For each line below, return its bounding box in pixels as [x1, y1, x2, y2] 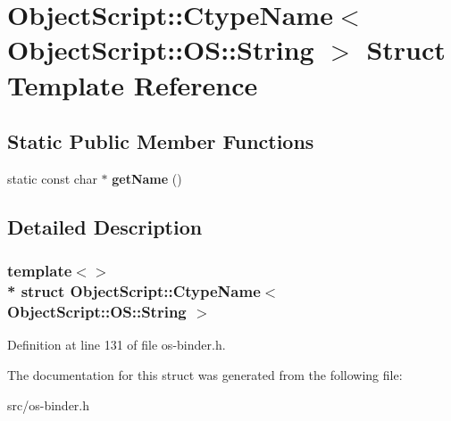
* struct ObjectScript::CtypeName [7, 280, 261, 302]
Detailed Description [7, 212, 203, 240]
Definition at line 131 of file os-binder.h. [7, 335, 226, 354]
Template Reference [7, 66, 258, 103]
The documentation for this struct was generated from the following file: [7, 365, 403, 384]
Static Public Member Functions [7, 128, 314, 155]
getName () [112, 169, 182, 187]
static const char [7, 169, 97, 187]
